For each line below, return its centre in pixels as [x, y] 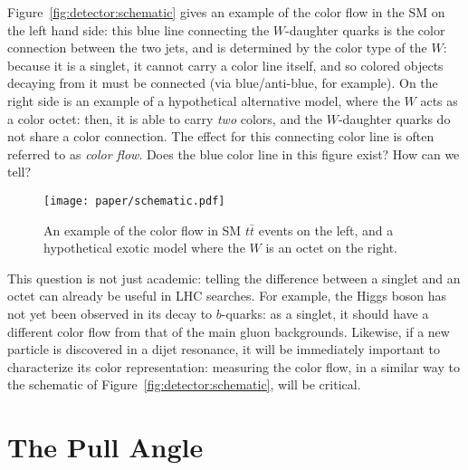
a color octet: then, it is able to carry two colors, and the [165, 118]
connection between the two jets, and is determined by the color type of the [217, 48]
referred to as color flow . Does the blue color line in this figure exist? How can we [234, 153]
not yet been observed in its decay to [110, 313]
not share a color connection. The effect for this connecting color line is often [221, 136]
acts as [439, 100]
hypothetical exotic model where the [144, 248]
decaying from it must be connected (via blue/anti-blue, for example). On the [223, 83]
